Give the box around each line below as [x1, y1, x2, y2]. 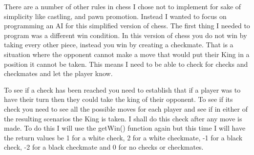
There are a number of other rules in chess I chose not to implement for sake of [4, 1, 241, 11]
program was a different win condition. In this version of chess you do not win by [4, 30, 247, 40]
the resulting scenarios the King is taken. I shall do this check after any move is [4, 113, 242, 123]
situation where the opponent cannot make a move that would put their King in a [4, 49, 250, 59]
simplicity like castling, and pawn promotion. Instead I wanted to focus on [4, 11, 227, 21]
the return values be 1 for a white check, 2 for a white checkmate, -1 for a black [4, 132, 243, 142]
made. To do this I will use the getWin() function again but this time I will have [4, 123, 246, 133]
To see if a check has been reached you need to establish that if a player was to [4, 84, 241, 95]
